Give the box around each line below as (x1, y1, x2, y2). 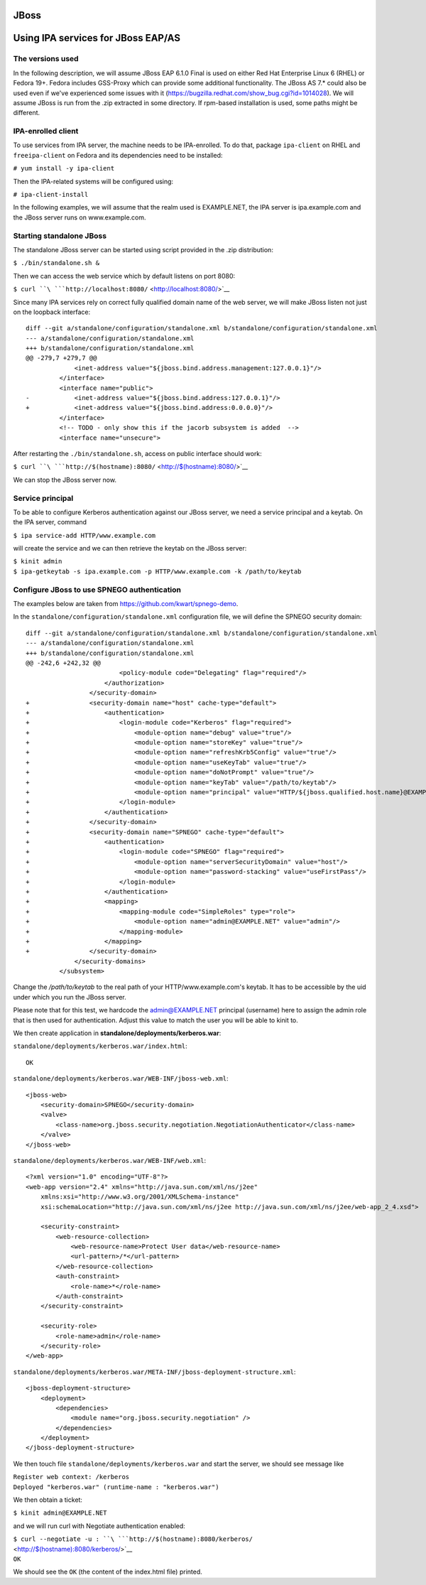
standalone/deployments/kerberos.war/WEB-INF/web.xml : (13, 1156, 206, 1164)
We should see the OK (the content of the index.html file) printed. (13, 1567, 202, 1576)
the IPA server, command (13, 518, 87, 526)
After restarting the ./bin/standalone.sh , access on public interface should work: (13, 450, 262, 458)
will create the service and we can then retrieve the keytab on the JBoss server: (13, 544, 247, 553)
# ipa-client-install (13, 190, 89, 199)
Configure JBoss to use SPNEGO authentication (13, 585, 181, 595)
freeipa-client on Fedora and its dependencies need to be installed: (13, 151, 223, 159)
